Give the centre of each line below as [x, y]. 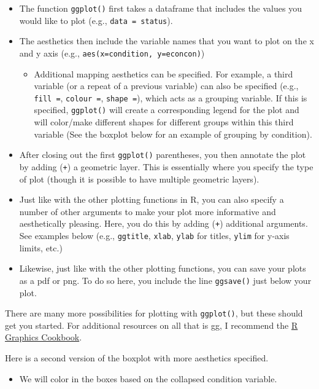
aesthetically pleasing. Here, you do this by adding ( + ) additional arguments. [163, 223]
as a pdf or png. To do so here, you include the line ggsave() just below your [165, 280]
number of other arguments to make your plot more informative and [148, 211]
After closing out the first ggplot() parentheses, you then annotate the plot [163, 155]
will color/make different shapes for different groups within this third [164, 122]
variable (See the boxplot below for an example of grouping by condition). [173, 134]
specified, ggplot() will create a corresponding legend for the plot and [167, 110]
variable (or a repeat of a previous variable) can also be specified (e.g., [166, 86]
